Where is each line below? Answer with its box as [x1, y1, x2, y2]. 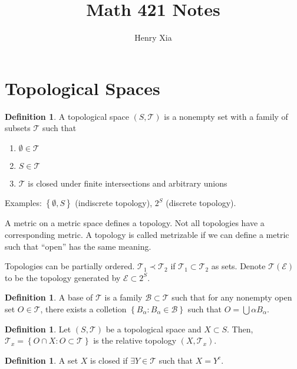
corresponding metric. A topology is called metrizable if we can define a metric [5, 228, 289, 241]
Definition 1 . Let [5, 322, 71, 335]
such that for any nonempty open [171, 291, 292, 303]
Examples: [5, 197, 42, 209]
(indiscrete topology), [75, 197, 153, 209]
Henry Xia [134, 31, 172, 44]
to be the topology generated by [5, 271, 121, 283]
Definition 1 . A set [5, 354, 78, 366]
